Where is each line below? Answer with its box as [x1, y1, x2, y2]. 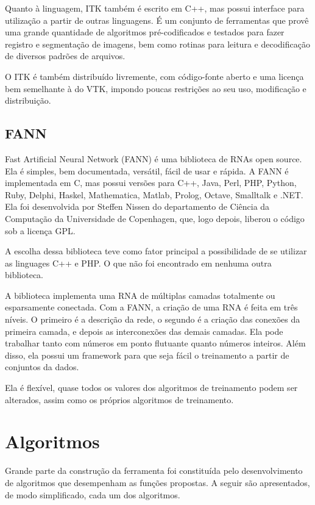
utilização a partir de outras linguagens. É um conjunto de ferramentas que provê [5, 13, 309, 26]
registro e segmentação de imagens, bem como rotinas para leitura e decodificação [5, 37, 310, 50]
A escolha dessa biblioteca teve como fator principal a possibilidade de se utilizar [5, 245, 307, 257]
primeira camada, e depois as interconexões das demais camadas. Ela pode [5, 324, 283, 337]
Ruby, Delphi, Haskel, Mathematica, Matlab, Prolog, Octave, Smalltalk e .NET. [5, 188, 303, 201]
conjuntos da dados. [5, 360, 79, 373]
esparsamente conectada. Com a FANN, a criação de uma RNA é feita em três [5, 301, 298, 313]
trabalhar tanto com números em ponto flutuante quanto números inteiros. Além [5, 337, 306, 349]
